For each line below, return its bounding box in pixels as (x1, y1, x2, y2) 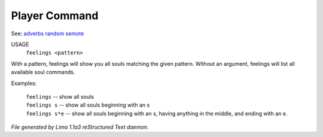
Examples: (11, 80, 37, 87)
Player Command (11, 9, 99, 22)
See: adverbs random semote (11, 30, 84, 37)
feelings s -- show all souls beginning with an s (26, 102, 150, 109)
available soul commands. (11, 69, 75, 76)
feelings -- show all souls (26, 93, 94, 100)
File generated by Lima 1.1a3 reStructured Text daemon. (11, 123, 149, 131)
